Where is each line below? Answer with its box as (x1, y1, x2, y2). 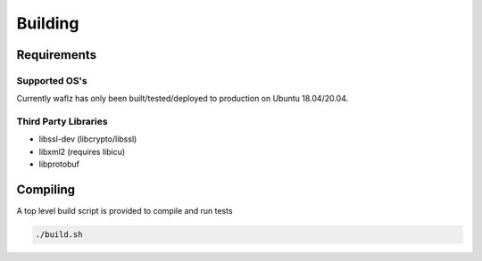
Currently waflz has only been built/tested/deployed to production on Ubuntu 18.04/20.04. (16, 94, 349, 104)
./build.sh (35, 230, 83, 240)
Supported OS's (16, 74, 88, 86)
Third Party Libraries (16, 116, 108, 128)
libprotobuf (38, 159, 80, 169)
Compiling (16, 183, 76, 198)
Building (16, 13, 79, 33)
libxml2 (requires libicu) (38, 146, 126, 157)
